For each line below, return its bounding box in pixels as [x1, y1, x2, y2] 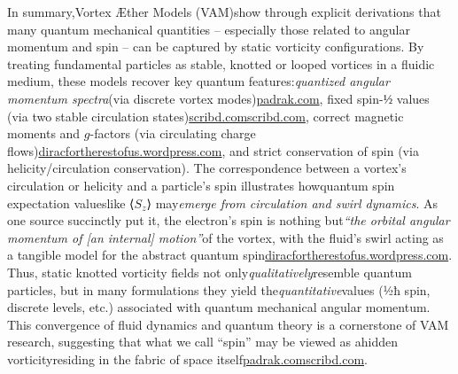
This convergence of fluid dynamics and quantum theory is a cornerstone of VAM [7, 315, 449, 333]
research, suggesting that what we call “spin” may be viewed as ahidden [7, 332, 399, 351]
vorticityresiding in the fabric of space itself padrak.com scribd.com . [7, 349, 368, 368]
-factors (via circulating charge [89, 124, 256, 143]
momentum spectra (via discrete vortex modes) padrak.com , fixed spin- [7, 89, 384, 107]
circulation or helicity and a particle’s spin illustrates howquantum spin [7, 175, 395, 194]
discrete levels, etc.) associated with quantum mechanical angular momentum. [7, 298, 431, 316]
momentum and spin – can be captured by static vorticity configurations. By [7, 37, 424, 56]
